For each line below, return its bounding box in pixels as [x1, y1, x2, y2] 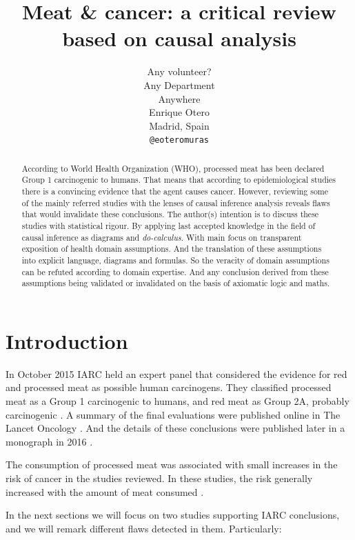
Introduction [6, 326, 128, 354]
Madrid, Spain [149, 118, 210, 132]
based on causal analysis [62, 24, 296, 52]
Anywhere [158, 91, 201, 106]
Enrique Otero [149, 105, 210, 119]
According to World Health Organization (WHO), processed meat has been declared [21, 162, 325, 174]
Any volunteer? [147, 64, 212, 79]
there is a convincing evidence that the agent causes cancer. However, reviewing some [21, 186, 329, 197]
